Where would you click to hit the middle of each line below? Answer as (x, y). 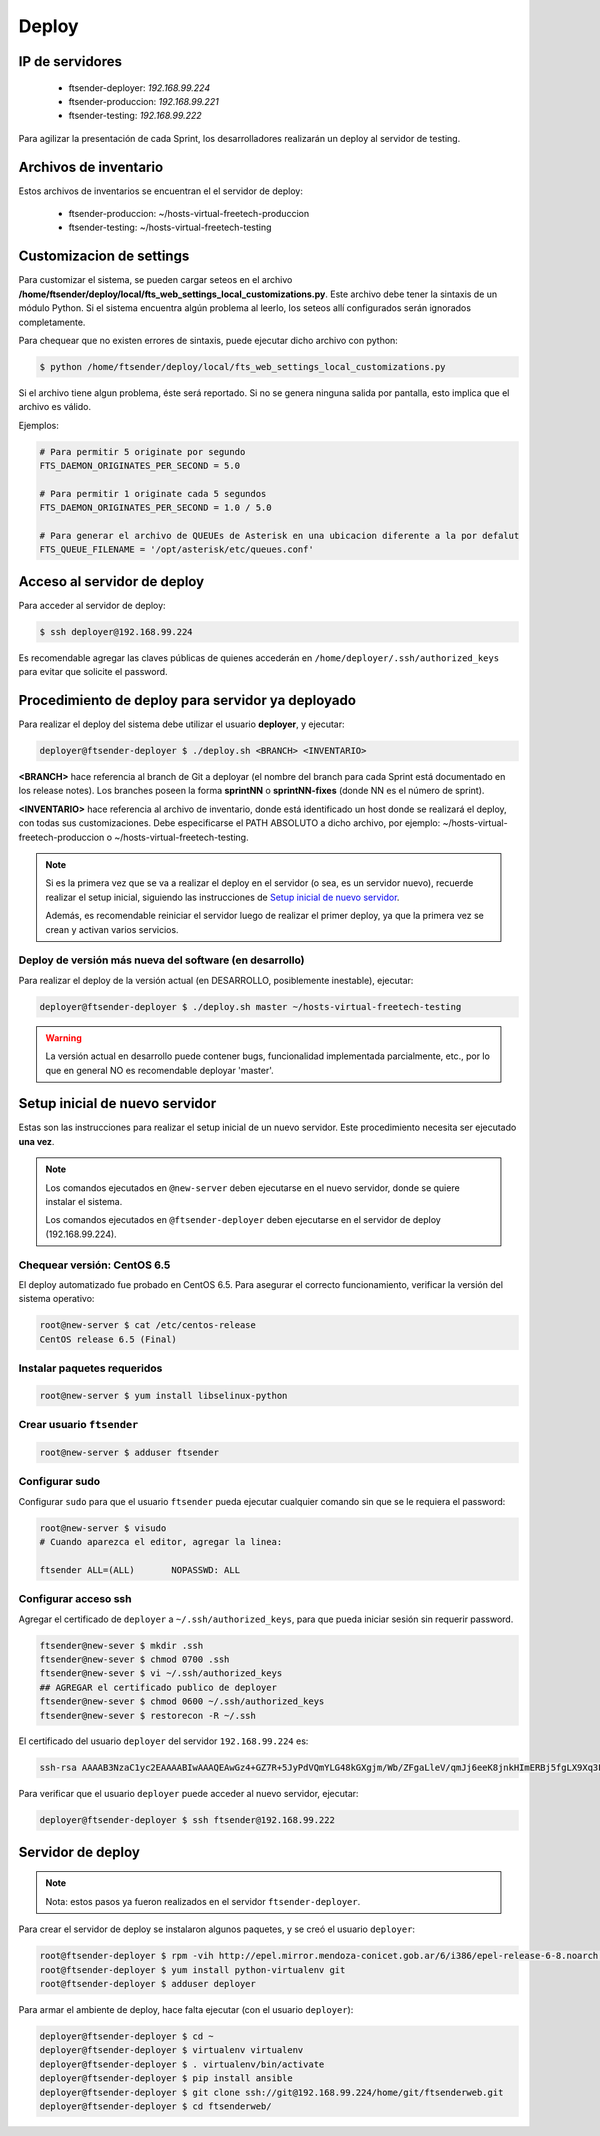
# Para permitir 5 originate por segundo (142, 451)
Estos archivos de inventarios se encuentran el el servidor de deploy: (161, 191)
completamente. (52, 322)
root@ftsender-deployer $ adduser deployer (148, 1983)
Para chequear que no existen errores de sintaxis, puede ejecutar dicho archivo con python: (208, 340)
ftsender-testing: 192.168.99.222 (135, 116)
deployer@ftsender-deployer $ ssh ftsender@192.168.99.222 (187, 1820)
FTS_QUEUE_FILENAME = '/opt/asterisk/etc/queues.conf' (176, 549)
